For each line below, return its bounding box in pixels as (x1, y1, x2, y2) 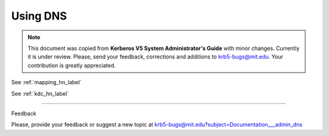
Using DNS (11, 9, 67, 23)
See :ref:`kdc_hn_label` (11, 90, 69, 97)
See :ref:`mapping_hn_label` (11, 79, 82, 86)
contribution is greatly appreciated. (27, 62, 116, 69)
